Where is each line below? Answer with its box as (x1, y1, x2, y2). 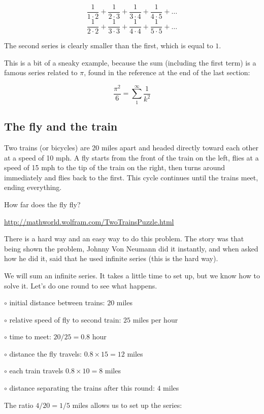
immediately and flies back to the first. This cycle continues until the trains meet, (4, 172, 258, 182)
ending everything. (4, 182, 62, 193)
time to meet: (9, 331, 51, 342)
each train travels (9, 365, 63, 376)
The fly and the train (4, 118, 118, 134)
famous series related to (4, 67, 78, 78)
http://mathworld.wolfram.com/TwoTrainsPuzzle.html (4, 216, 174, 227)
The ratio (4, 399, 34, 410)
